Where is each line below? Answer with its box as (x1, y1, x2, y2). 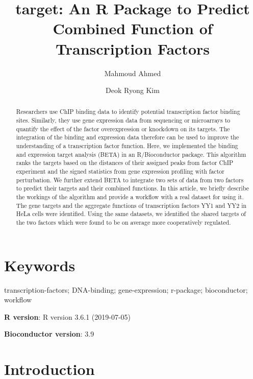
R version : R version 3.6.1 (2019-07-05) (4, 311, 131, 322)
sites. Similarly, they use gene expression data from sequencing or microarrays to (16, 116, 231, 125)
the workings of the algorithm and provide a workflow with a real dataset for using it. (16, 193, 244, 201)
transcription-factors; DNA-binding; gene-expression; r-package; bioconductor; (4, 284, 248, 295)
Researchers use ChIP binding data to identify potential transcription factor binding (16, 107, 240, 116)
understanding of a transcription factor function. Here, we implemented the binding (16, 141, 238, 150)
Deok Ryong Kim (106, 85, 160, 96)
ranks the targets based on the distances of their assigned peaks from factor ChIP (16, 158, 234, 167)
